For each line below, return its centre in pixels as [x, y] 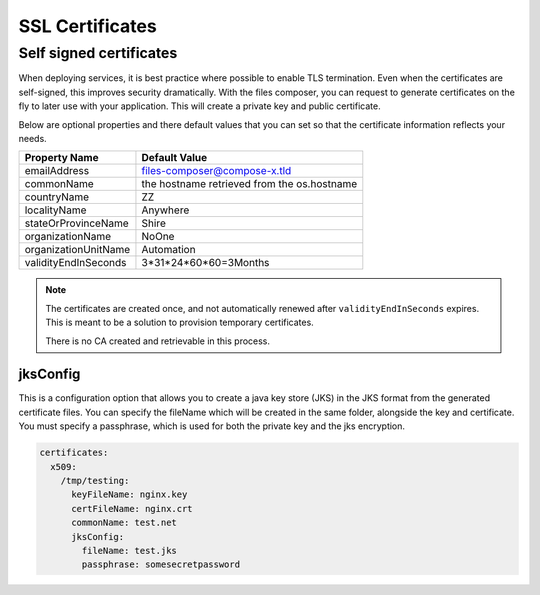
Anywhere [165, 210]
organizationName [68, 237]
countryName [57, 197]
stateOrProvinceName [76, 223]
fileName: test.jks [129, 550]
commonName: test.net [124, 523]
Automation [168, 250]
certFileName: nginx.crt [132, 508]
